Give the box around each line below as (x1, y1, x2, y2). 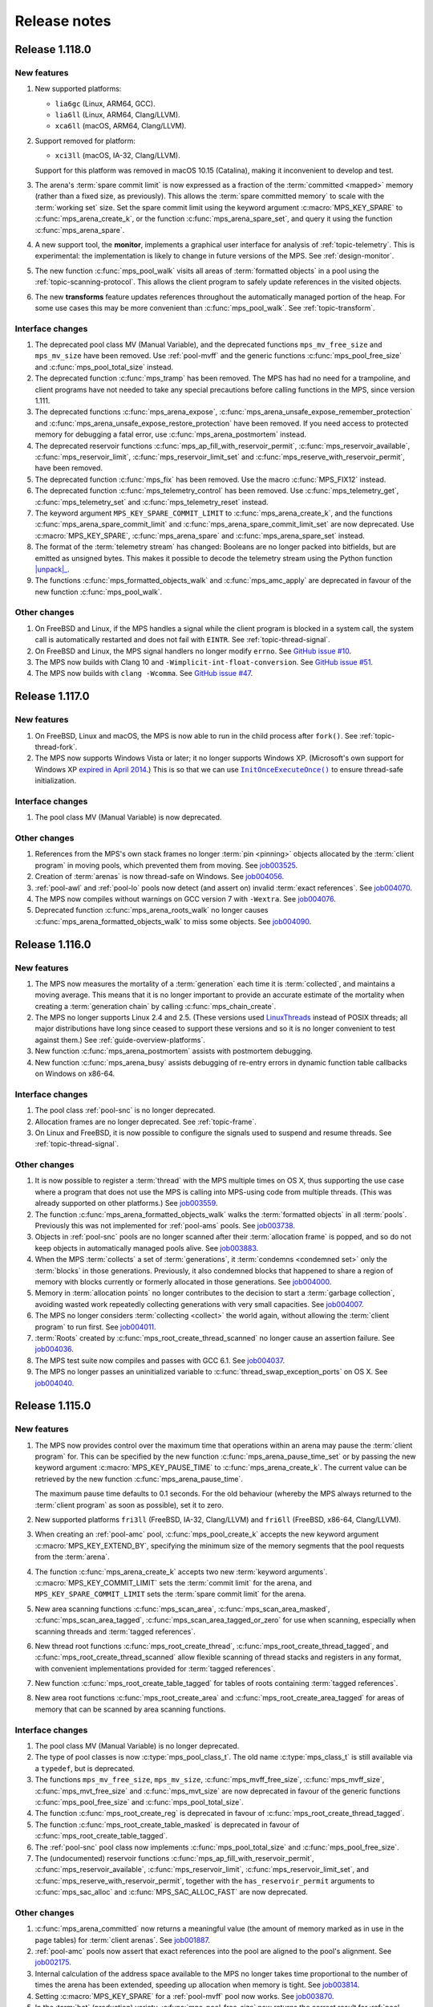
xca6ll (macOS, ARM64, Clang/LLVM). (55, 121, 187, 131)
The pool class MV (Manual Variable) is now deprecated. (34, 812, 222, 822)
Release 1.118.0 (14, 43, 91, 56)
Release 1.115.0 (14, 1399, 91, 1413)
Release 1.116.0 (14, 938, 91, 951)
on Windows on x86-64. (34, 1069, 115, 1079)
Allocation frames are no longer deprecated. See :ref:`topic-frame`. (34, 1117, 257, 1126)
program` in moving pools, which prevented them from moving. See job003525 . (34, 860, 298, 870)
